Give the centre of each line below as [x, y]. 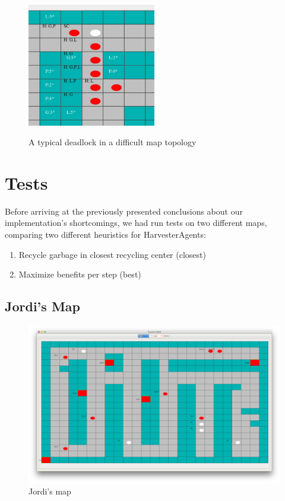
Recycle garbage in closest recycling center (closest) [112, 254]
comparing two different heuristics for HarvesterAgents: [105, 234]
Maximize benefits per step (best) [80, 274]
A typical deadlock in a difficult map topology [113, 142]
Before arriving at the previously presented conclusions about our [124, 211]
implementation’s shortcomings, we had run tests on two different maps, [136, 223]
